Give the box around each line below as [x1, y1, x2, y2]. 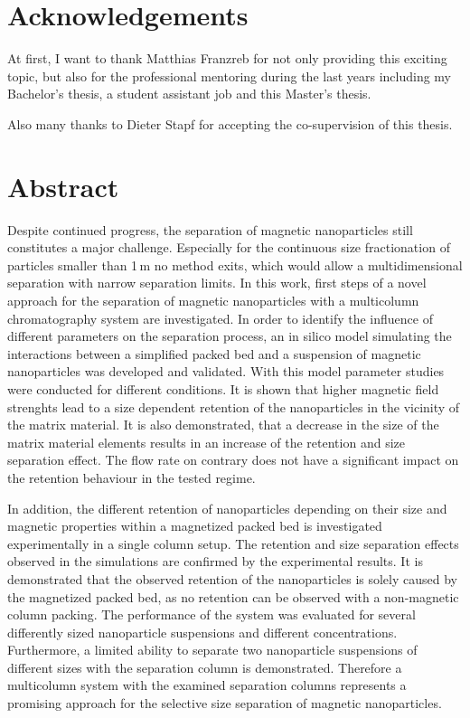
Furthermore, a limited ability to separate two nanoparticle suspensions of [7, 640, 418, 659]
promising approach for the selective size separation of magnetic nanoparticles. [7, 694, 442, 713]
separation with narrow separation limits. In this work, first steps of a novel [7, 273, 427, 292]
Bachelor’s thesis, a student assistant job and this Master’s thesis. [7, 84, 371, 103]
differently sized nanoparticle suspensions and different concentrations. [7, 622, 398, 641]
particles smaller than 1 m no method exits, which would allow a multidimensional [7, 255, 463, 274]
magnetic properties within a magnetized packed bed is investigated [7, 516, 382, 535]
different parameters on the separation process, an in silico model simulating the [7, 326, 452, 345]
